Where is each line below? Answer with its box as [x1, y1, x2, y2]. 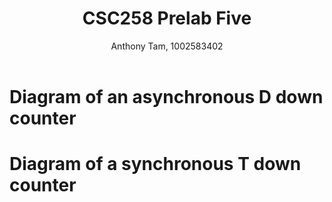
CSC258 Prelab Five [82, 7, 252, 30]
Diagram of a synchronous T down [9, 153, 302, 176]
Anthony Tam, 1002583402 [110, 40, 224, 52]
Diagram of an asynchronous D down [9, 85, 324, 108]
